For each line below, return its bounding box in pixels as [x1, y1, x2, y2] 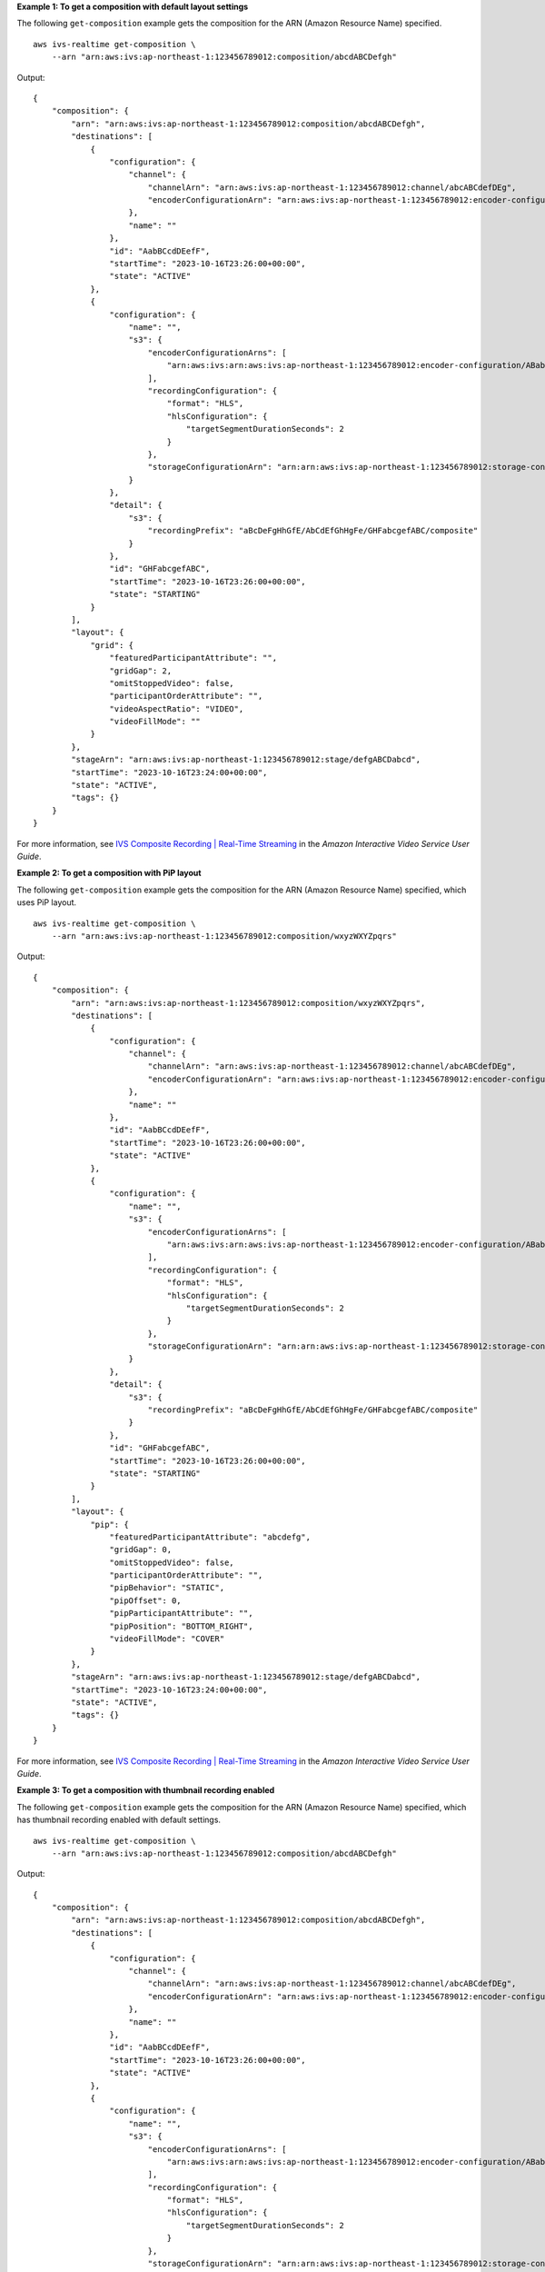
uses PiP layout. [16, 897, 77, 908]
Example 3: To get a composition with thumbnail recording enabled [16, 1785, 275, 1796]
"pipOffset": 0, [109, 1595, 182, 1606]
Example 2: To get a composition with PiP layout [16, 868, 202, 879]
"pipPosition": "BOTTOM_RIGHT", [109, 1620, 253, 1631]
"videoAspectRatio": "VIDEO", [109, 703, 244, 713]
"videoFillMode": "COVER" [109, 1634, 225, 1644]
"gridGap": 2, [109, 665, 173, 676]
